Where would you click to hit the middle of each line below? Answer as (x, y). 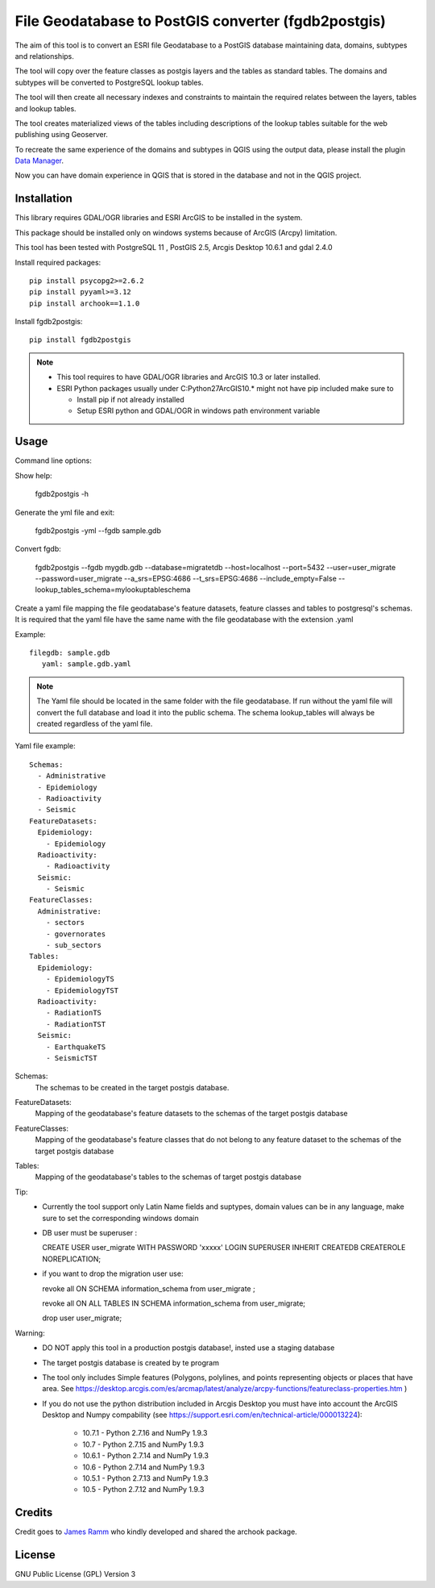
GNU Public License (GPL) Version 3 (75, 1574)
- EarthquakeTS (76, 1047)
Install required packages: (58, 262)
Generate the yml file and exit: (65, 512)
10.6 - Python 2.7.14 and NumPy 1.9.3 (144, 1467)
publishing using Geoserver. (62, 135)
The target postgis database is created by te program (130, 1362)
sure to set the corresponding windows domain (120, 1218)
